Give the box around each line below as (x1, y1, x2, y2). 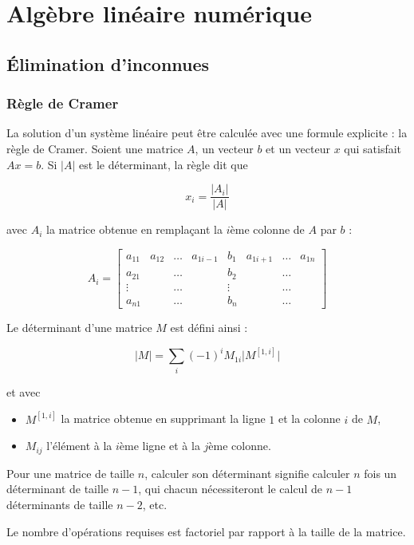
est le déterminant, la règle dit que (79, 156, 248, 172)
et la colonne (278, 410, 341, 427)
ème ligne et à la (119, 437, 200, 454)
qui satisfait (344, 140, 402, 156)
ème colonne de (230, 221, 305, 238)
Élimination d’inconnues (6, 51, 210, 76)
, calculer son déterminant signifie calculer (144, 464, 350, 481)
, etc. (142, 496, 168, 512)
